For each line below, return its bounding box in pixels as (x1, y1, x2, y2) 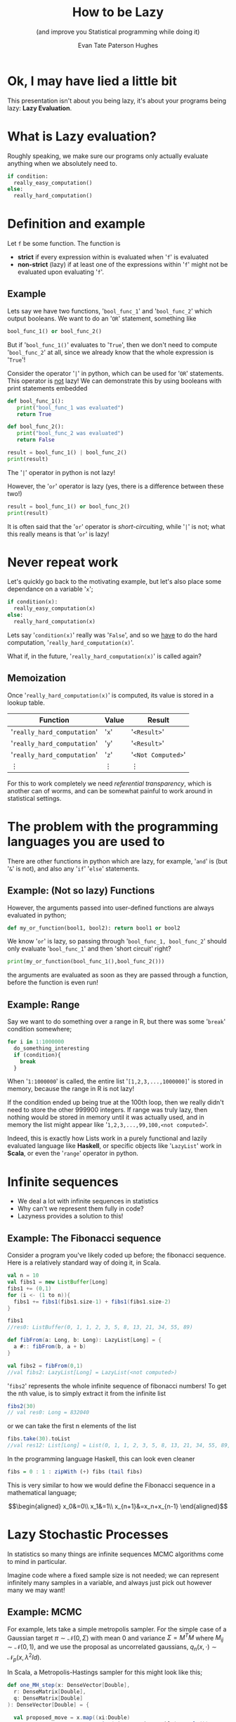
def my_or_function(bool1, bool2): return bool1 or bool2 (7, 925, 181, 932)
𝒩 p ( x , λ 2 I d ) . (7, 1652, 42, 1663)
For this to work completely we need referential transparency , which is (7, 779, 212, 788)
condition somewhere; (7, 1025, 72, 1033)
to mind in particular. (7, 1557, 67, 1565)
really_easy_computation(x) (13, 605, 96, 612)
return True (16, 410, 52, 418)
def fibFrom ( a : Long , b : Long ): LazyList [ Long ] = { (7, 1336, 162, 1344)
